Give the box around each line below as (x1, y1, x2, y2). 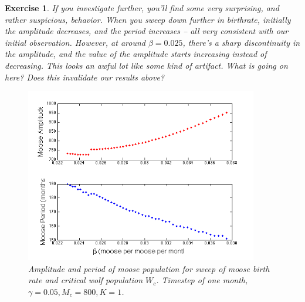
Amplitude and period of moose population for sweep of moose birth (28, 262, 270, 274)
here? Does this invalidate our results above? (5, 71, 164, 83)
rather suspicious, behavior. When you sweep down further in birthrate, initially (5, 13, 291, 25)
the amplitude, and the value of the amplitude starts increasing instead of (5, 48, 267, 60)
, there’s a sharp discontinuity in (182, 36, 300, 48)
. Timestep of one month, (156, 274, 248, 286)
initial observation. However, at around (5, 36, 145, 48)
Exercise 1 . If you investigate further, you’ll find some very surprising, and (5, 2, 279, 14)
